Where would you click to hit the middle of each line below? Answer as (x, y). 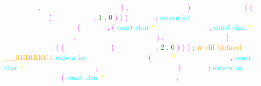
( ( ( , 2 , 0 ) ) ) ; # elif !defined (149, 47)
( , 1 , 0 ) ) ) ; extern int (120, 17)
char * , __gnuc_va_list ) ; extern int (124, 67)
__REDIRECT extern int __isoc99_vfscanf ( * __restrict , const (128, 57)
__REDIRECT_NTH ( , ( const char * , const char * (128, 27)
